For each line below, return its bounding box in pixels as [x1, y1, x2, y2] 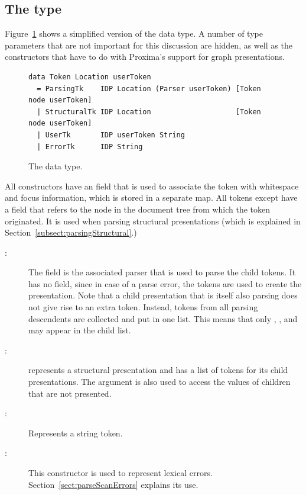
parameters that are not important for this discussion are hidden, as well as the [5, 38, 292, 51]
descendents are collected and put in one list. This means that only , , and [28, 312, 298, 324]
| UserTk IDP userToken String [37, 130, 185, 139]
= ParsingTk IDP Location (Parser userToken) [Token [37, 84, 261, 93]
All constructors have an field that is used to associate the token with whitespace [5, 179, 299, 192]
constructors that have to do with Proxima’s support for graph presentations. [5, 50, 285, 63]
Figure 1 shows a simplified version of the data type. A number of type [5, 27, 263, 40]
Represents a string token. [28, 426, 123, 439]
